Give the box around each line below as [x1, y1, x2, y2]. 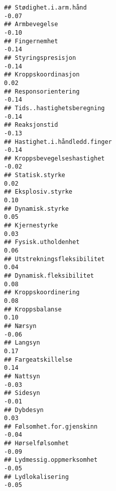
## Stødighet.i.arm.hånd [4, 4, 87, 11]
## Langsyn [4, 339, 40, 347]
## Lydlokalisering [4, 473, 69, 480]
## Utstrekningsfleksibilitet [4, 255, 105, 263]
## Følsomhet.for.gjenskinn [4, 423, 98, 430]
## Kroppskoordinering [4, 289, 80, 296]
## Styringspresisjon [4, 54, 76, 61]
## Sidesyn [4, 389, 40, 397]
